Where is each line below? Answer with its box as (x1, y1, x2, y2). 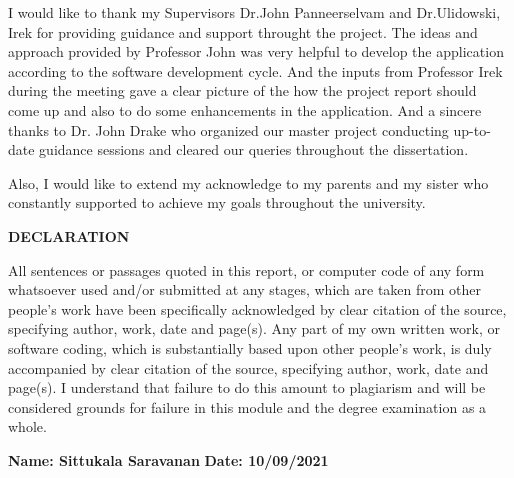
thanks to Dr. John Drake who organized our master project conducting (8, 119, 449, 140)
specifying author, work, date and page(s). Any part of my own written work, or (8, 318, 500, 339)
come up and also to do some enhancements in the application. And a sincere (8, 99, 482, 120)
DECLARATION (8, 225, 130, 246)
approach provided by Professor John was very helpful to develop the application (8, 41, 504, 62)
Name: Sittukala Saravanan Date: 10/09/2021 (8, 449, 329, 470)
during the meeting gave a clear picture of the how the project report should (8, 80, 477, 101)
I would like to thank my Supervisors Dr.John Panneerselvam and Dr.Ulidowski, (8, 2, 501, 22)
